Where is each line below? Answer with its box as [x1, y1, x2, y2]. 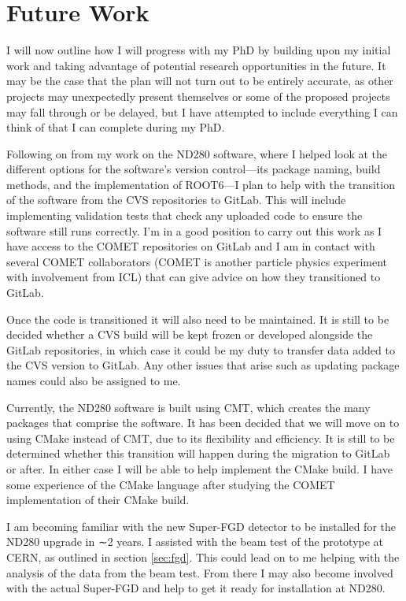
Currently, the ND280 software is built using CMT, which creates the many [6, 399, 371, 415]
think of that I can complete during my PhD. [6, 119, 225, 135]
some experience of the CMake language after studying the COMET [6, 476, 335, 492]
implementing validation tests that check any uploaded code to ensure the [6, 207, 363, 224]
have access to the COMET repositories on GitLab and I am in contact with [6, 238, 375, 254]
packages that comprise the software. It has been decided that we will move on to [6, 414, 400, 431]
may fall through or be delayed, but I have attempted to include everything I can [6, 103, 398, 120]
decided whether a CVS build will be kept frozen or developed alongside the [6, 326, 373, 343]
